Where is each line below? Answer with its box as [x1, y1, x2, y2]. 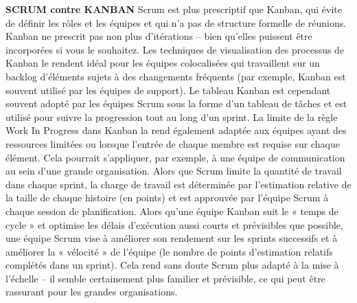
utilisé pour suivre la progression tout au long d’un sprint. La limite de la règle [5, 109, 338, 124]
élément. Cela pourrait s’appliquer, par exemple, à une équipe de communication [5, 150, 345, 164]
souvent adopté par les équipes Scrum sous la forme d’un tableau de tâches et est [5, 96, 347, 111]
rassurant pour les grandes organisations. [5, 284, 178, 299]
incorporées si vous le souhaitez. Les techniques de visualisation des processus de [5, 42, 345, 56]
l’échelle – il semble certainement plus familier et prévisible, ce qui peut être [5, 271, 325, 285]
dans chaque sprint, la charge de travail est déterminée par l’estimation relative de [5, 177, 352, 191]
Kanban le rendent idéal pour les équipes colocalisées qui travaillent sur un [5, 56, 320, 70]
